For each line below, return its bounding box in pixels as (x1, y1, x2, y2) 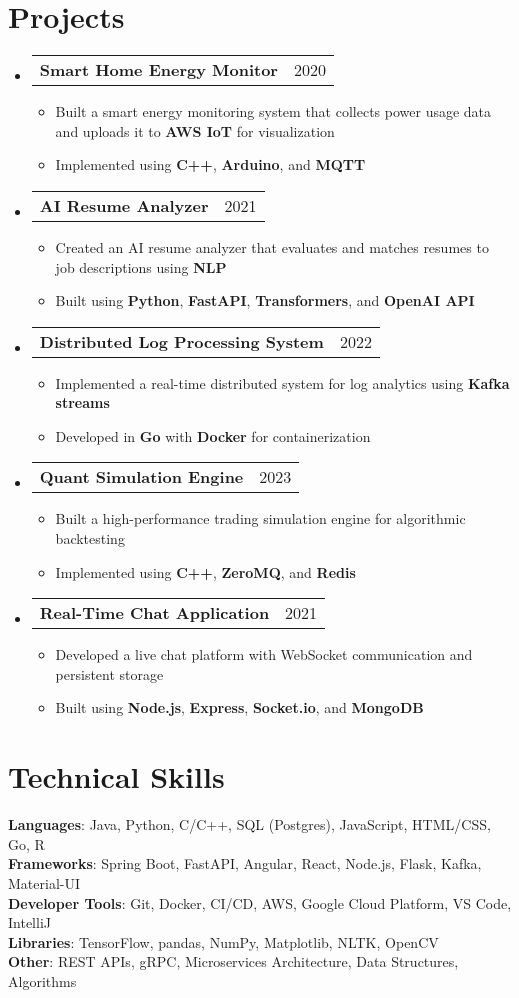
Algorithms (8, 970, 77, 991)
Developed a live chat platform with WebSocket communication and (55, 644, 473, 665)
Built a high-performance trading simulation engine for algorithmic (55, 508, 466, 529)
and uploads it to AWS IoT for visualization (55, 120, 335, 141)
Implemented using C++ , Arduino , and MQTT (55, 154, 366, 175)
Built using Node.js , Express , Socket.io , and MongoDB (55, 697, 424, 718)
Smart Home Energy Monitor (39, 58, 278, 82)
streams (55, 392, 110, 413)
